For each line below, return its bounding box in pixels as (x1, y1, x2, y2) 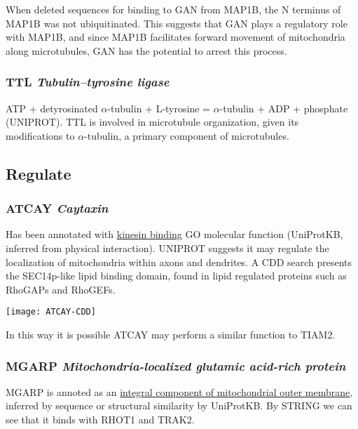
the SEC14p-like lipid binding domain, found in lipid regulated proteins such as (6, 268, 347, 283)
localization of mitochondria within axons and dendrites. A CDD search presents (6, 254, 352, 269)
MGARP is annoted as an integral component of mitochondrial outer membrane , (6, 384, 353, 399)
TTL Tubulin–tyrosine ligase (6, 73, 170, 91)
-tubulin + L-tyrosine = (107, 100, 210, 115)
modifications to (6, 128, 75, 143)
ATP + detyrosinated (6, 100, 98, 115)
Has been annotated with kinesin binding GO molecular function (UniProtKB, (6, 227, 343, 242)
